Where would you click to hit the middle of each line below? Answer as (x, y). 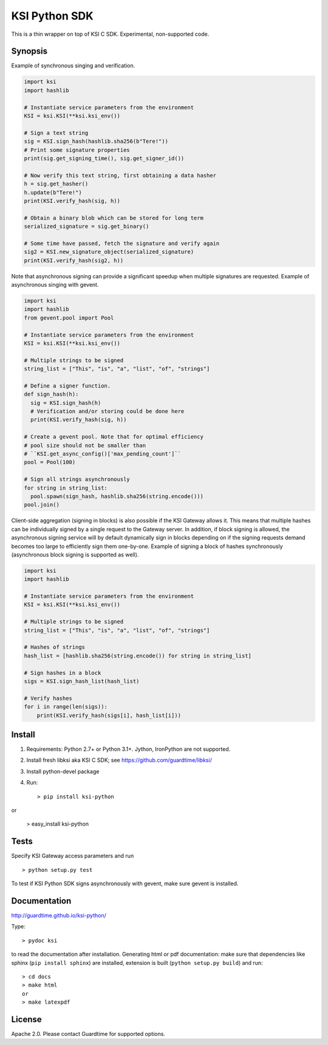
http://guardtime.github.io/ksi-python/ (59, 915)
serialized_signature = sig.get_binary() (87, 227)
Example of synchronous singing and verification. (73, 66)
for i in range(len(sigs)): (66, 707)
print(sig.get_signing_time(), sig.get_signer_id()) (104, 158)
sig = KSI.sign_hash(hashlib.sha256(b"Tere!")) (96, 142)
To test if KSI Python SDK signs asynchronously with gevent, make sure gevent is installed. (125, 883)
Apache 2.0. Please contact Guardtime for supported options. (88, 1034)
